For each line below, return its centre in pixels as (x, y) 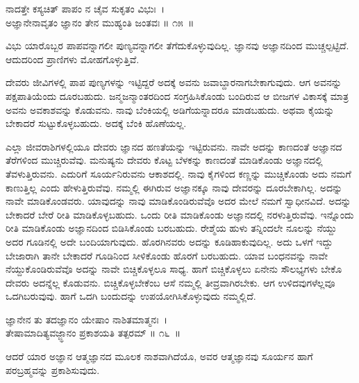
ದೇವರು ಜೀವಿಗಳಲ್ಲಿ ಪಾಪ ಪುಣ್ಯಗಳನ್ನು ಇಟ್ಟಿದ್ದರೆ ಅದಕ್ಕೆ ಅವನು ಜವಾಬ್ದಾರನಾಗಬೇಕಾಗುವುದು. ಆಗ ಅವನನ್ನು (174, 82)
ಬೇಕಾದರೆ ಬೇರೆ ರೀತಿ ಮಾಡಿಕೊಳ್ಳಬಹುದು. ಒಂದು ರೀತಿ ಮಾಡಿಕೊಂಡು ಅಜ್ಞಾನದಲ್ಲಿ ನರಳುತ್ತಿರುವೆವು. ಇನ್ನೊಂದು (180, 214)
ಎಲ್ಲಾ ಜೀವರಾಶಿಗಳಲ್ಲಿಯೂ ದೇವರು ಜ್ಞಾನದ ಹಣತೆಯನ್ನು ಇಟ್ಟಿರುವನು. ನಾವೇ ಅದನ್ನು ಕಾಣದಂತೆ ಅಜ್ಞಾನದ (174, 146)
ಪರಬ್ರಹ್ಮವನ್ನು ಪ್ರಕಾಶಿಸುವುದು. (53, 369)
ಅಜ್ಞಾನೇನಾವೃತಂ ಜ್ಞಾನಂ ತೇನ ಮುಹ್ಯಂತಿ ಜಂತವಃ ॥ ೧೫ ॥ (100, 22)
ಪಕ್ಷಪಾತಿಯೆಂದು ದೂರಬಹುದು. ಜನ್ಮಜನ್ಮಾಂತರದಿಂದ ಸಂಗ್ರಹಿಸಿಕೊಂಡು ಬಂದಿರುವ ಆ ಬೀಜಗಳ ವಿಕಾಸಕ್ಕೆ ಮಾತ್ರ (177, 95)
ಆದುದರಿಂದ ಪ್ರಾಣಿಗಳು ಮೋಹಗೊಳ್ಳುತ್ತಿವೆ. (73, 59)
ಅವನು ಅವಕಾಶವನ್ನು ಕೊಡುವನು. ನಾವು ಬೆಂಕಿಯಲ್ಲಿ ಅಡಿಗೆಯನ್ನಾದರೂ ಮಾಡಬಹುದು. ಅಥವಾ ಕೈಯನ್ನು (170, 109)
